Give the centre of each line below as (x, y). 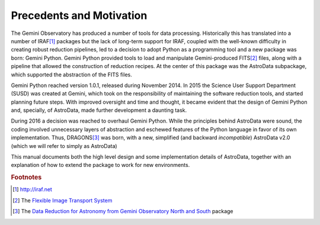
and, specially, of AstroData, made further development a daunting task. (99, 110)
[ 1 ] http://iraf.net (33, 189)
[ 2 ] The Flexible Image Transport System (63, 200)
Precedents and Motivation (79, 15)
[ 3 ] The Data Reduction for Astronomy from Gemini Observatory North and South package (123, 211)
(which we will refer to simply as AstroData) (64, 146)
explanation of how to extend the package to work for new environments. (100, 165)
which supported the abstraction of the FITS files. (72, 75)
